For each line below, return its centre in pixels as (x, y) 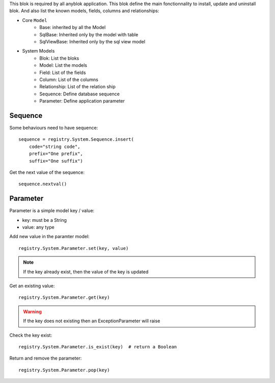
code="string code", (54, 146)
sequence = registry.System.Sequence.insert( (76, 139)
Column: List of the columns (69, 80)
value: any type (38, 227)
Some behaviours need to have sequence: (54, 127)
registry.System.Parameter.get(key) (64, 298)
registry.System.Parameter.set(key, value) (74, 248)
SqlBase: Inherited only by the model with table (89, 34)
